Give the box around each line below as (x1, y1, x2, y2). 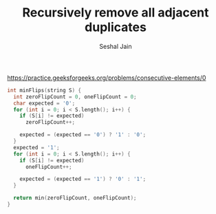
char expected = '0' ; (13, 100, 76, 107)
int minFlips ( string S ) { (7, 87, 81, 94)
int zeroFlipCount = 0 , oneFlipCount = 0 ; (13, 93, 137, 100)
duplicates (85, 19, 147, 35)
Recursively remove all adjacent (22, 5, 209, 21)
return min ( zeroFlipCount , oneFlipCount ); (13, 195, 137, 202)
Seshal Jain (99, 42, 132, 50)
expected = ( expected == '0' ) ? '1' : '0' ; (19, 131, 147, 138)
